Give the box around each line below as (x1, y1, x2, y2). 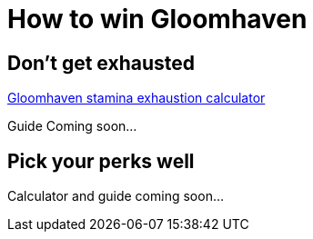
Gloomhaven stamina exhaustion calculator (7, 90, 266, 106)
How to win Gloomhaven (7, 4, 308, 35)
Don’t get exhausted (7, 51, 195, 75)
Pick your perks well (7, 149, 195, 173)
